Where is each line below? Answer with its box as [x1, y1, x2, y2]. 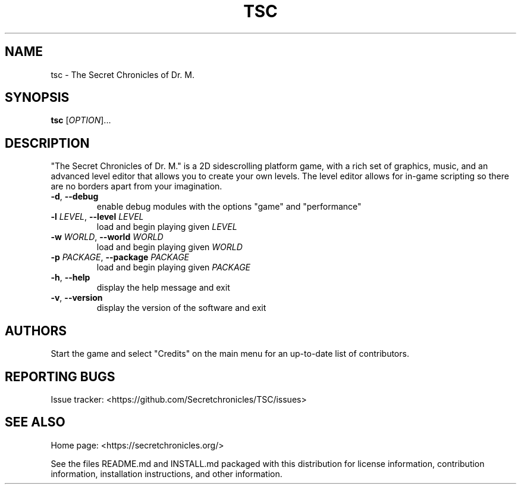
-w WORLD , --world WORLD [51, 232, 164, 242]
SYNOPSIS [5, 90, 70, 105]
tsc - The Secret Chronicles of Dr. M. [51, 69, 194, 80]
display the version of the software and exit [96, 303, 266, 313]
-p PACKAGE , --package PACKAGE [51, 252, 190, 263]
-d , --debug [51, 191, 99, 202]
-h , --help [51, 272, 90, 283]
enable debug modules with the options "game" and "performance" [96, 201, 362, 212]
